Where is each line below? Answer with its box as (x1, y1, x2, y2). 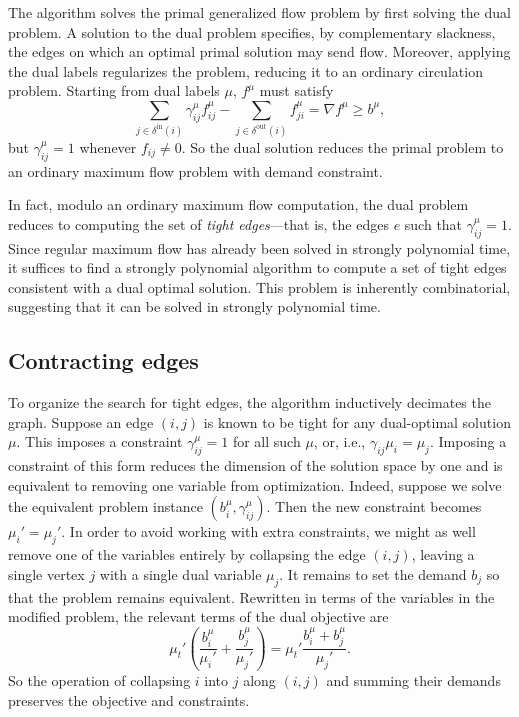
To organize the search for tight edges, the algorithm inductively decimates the (8, 392, 491, 413)
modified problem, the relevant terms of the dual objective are (8, 606, 389, 627)
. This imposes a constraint (16, 431, 183, 452)
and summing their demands (326, 670, 501, 691)
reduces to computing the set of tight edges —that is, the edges (8, 213, 389, 234)
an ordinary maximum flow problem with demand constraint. (8, 160, 383, 181)
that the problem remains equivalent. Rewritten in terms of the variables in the (8, 586, 495, 607)
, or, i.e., (313, 431, 366, 452)
